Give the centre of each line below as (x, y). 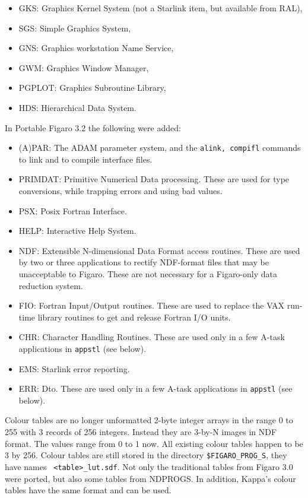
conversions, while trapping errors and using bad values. (120, 191)
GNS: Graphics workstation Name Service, (96, 48)
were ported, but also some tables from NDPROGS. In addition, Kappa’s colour (150, 478)
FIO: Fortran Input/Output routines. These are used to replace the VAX (152, 305)
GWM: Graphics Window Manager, (84, 67)
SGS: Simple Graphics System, (75, 28)
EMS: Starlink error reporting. (74, 368)
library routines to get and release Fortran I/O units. (134, 317)
